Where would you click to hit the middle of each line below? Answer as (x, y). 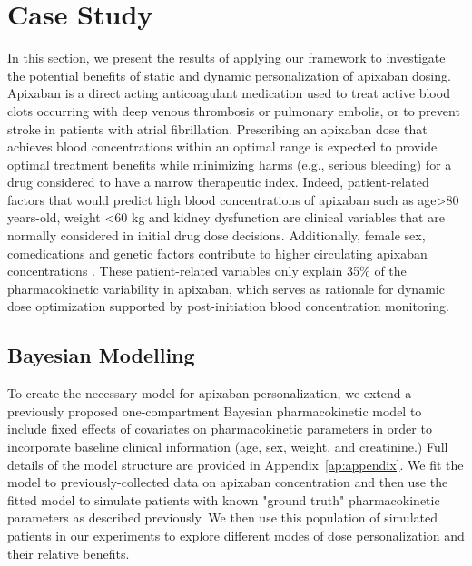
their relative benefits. (69, 553)
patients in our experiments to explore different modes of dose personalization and (236, 535)
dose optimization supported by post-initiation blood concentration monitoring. (228, 306)
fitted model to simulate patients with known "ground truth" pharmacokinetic (224, 499)
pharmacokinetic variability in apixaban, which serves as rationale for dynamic (226, 288)
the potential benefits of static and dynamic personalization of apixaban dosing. (229, 75)
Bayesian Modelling (101, 355)
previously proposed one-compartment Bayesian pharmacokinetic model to (215, 410)
